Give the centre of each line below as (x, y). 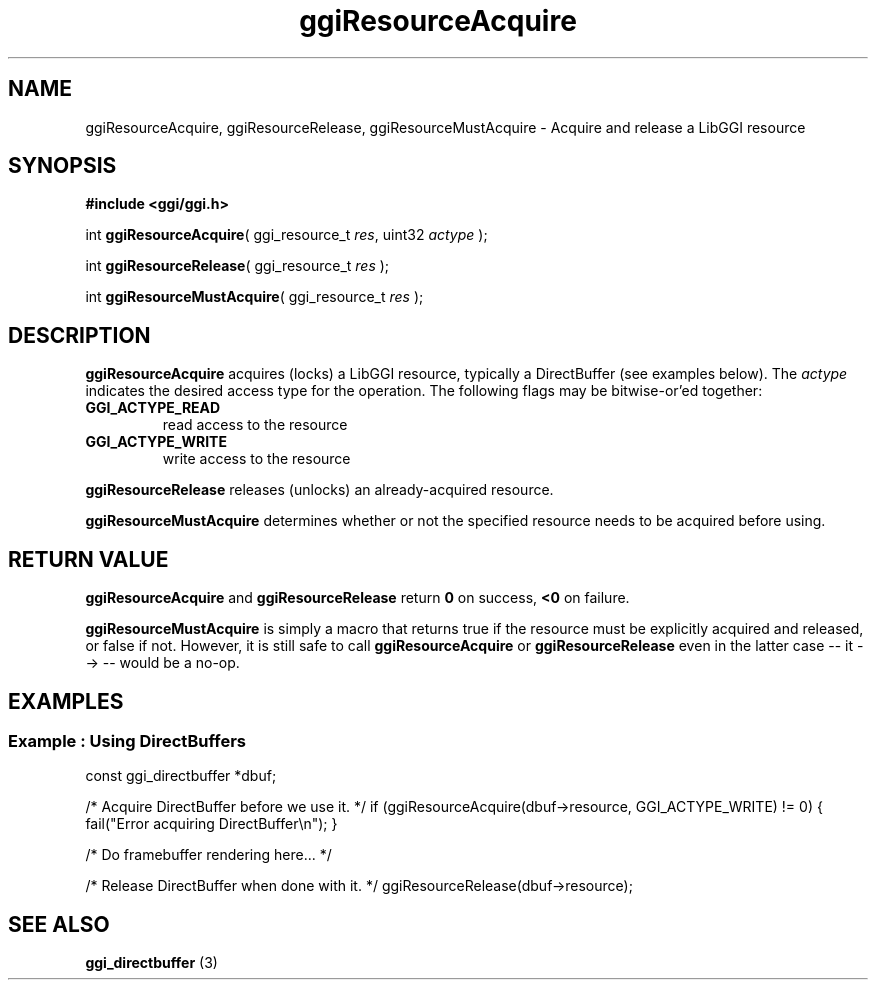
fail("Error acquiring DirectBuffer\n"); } (211, 824)
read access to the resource (255, 425)
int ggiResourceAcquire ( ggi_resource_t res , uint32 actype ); (286, 235)
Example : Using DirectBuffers (127, 740)
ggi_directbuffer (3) (151, 963)
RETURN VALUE (88, 559)
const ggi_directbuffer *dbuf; (181, 776)
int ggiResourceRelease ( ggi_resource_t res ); (237, 266)
